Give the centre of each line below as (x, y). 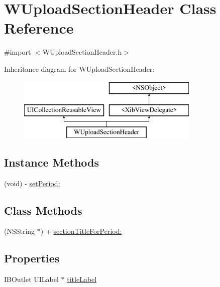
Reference (39, 28)
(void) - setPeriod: (32, 183)
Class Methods (43, 210)
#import (18, 52)
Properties (32, 258)
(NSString (20, 231)
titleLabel (82, 279)
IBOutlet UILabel (31, 279)
